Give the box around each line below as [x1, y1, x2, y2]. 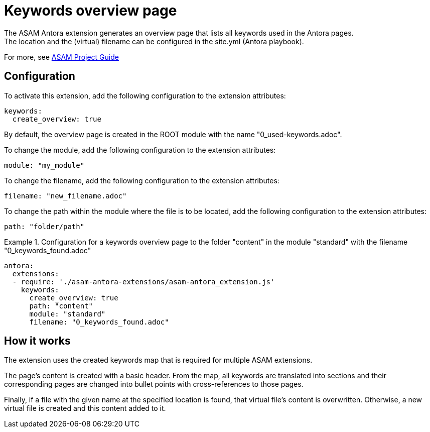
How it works [4, 335, 71, 348]
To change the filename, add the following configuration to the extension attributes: [4, 176, 279, 185]
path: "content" [29, 301, 93, 310]
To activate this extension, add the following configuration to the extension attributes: [4, 91, 286, 100]
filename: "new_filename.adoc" [4, 191, 127, 200]
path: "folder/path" [4, 222, 85, 231]
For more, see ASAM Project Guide [4, 52, 119, 61]
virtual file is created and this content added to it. [4, 404, 166, 413]
